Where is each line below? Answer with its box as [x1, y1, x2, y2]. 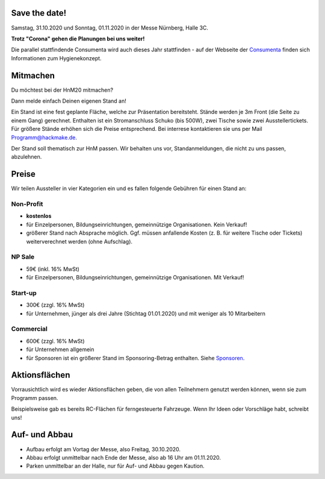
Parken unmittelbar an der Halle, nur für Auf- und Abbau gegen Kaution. [26, 462, 205, 470]
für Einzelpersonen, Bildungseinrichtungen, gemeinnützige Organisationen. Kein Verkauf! [26, 221, 247, 228]
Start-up [11, 288, 37, 297]
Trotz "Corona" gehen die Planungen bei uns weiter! [11, 35, 145, 42]
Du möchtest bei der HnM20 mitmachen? [11, 86, 114, 94]
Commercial [11, 325, 48, 333]
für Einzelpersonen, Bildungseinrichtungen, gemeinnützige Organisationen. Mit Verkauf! [26, 274, 244, 281]
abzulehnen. [11, 153, 42, 160]
